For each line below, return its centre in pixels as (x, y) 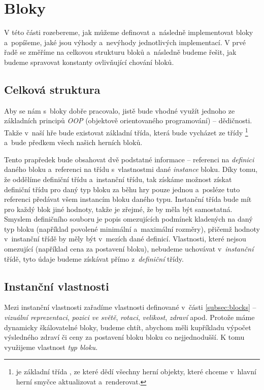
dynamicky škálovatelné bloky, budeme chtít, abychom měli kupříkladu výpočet (128, 327)
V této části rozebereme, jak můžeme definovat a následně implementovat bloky (129, 32)
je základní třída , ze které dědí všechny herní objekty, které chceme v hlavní (136, 371)
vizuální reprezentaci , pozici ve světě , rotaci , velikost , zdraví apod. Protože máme (129, 317)
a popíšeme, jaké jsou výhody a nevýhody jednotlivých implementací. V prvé (125, 42)
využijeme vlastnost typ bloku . (51, 347)
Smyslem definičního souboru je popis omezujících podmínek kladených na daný (128, 219)
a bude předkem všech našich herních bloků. (73, 142)
